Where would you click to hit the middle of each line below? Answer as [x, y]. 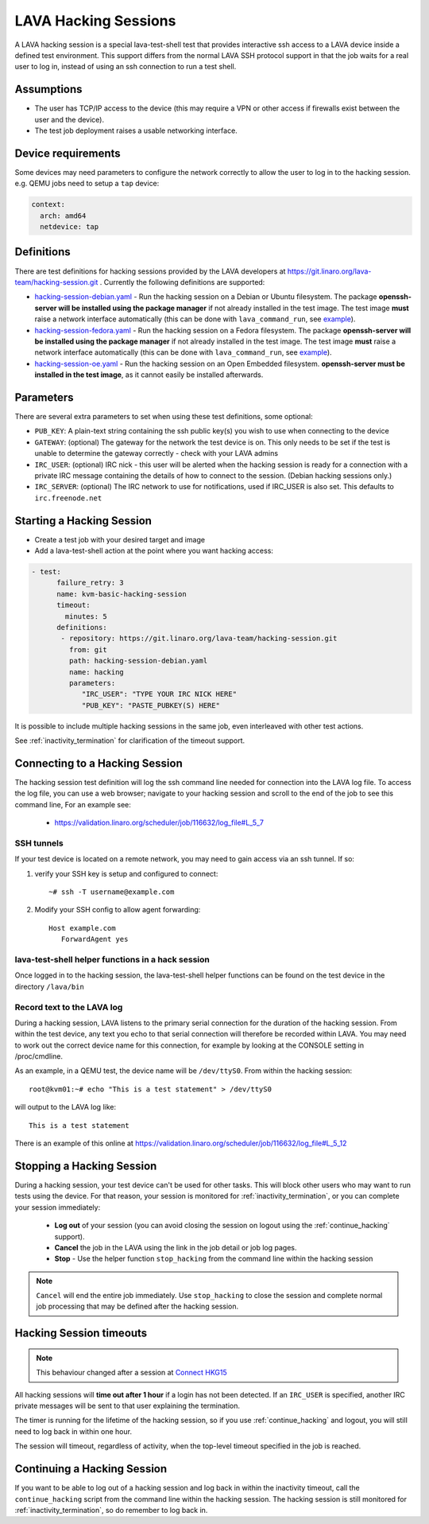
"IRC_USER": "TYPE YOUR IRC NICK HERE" [159, 694]
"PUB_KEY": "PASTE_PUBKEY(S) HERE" [151, 705]
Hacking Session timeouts [81, 1333]
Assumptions [48, 89]
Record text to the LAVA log [69, 1007]
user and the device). [70, 119]
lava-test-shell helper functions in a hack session [112, 960]
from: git [88, 649]
